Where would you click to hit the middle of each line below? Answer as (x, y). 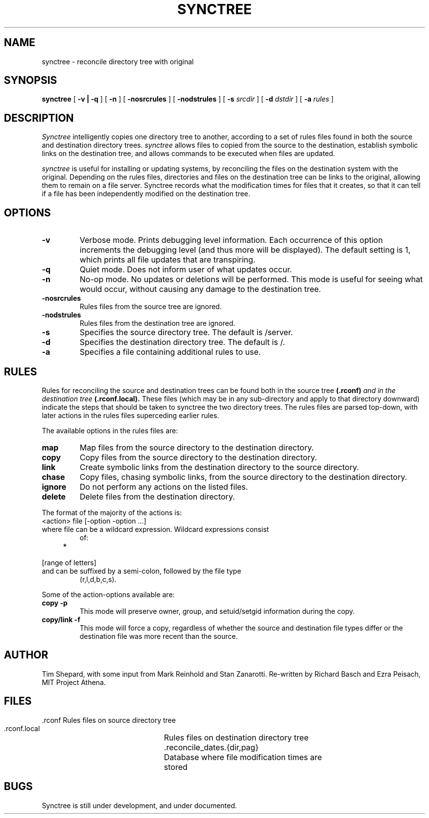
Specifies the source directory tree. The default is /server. (186, 332)
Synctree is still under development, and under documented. (139, 805)
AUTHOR (26, 655)
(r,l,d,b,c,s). (98, 579)
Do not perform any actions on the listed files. (164, 487)
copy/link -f (61, 619)
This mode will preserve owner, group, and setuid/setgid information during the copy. (217, 611)
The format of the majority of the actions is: (112, 512)
